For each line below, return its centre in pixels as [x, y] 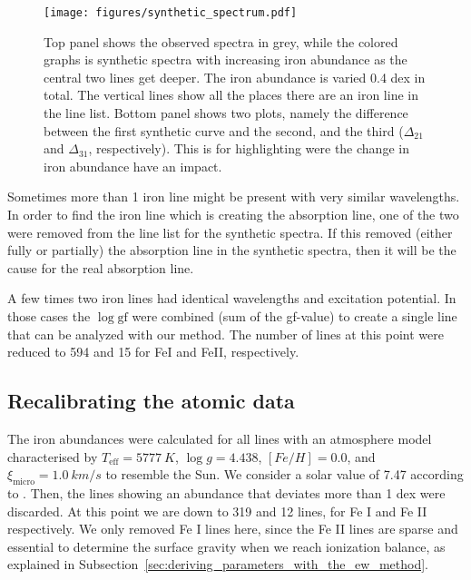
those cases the [49, 315]
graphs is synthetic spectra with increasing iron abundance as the [226, 59]
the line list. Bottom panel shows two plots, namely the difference [226, 113]
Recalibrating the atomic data [151, 401]
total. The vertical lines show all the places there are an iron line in [231, 95]
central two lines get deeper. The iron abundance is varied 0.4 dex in [235, 77]
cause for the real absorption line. [101, 267]
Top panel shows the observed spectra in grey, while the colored [221, 41]
